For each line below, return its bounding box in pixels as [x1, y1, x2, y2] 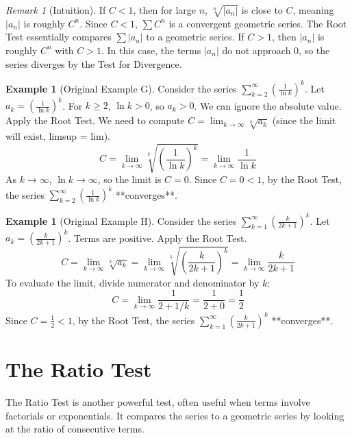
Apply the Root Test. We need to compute [5, 113, 185, 127]
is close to [241, 3, 283, 16]
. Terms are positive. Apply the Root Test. [68, 230, 247, 245]
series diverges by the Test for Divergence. [5, 56, 182, 71]
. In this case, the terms [101, 42, 201, 57]
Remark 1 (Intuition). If [5, 3, 106, 16]
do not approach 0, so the [222, 42, 330, 57]
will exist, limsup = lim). [5, 128, 110, 143]
